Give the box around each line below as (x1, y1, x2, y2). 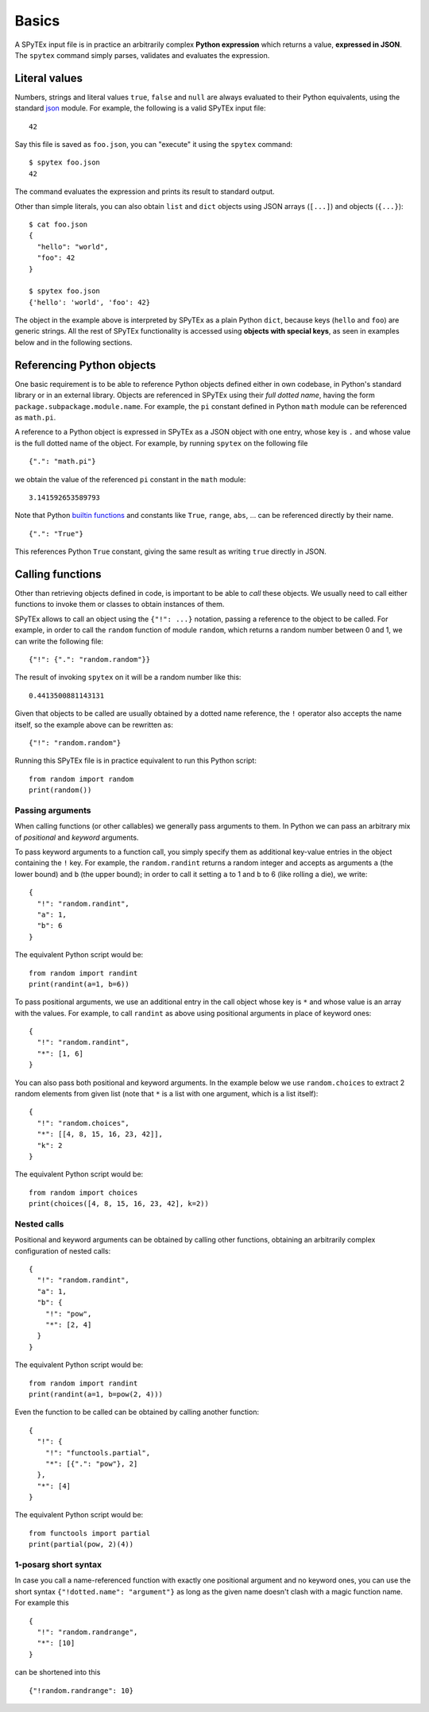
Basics (14, 12, 60, 29)
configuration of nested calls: (14, 1246, 111, 1255)
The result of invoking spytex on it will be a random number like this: (14, 672, 242, 682)
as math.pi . (14, 412, 56, 422)
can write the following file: (14, 636, 103, 646)
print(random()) (29, 786, 92, 794)
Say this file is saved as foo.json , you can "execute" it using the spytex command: (14, 140, 293, 149)
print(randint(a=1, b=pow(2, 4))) (29, 1389, 163, 1398)
